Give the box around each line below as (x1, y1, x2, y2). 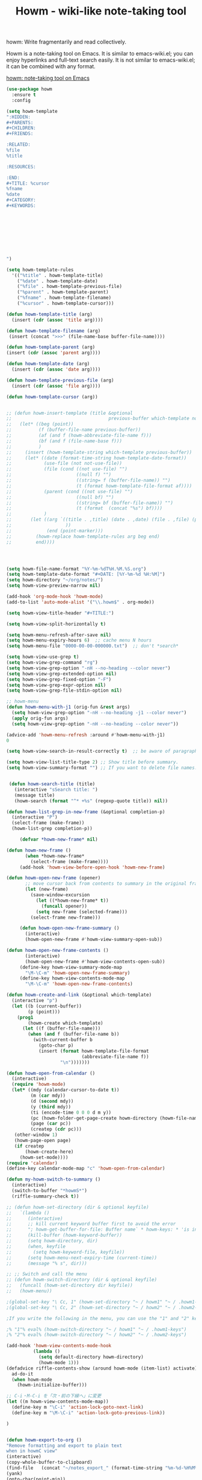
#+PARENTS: (6, 120, 34, 126)
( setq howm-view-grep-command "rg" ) (6, 660, 98, 666)
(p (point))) (28, 1009, 61, 1015)
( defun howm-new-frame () (6, 847, 71, 853)
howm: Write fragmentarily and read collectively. (6, 38, 127, 46)
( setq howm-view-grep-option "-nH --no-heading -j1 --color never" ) (11, 710, 187, 716)
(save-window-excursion (30, 892, 90, 898)
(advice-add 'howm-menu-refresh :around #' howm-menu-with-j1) (6, 732, 165, 738)
